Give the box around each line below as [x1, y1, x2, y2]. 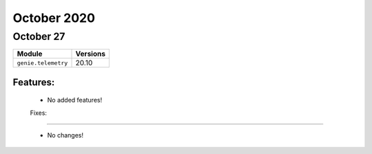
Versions [75, 49, 106, 58]
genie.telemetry [17, 59, 68, 67]
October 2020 [12, 10, 96, 25]
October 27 [12, 30, 65, 43]
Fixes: [30, 109, 48, 117]
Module [17, 49, 43, 58]
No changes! [47, 131, 84, 140]
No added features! [47, 96, 103, 104]
